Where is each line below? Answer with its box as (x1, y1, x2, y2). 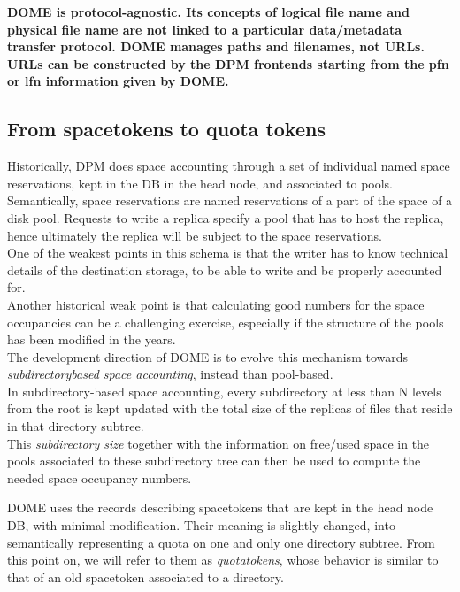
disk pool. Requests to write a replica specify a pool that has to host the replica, (7, 208, 444, 227)
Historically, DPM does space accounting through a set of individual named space (7, 157, 450, 175)
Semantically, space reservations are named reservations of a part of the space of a (7, 191, 453, 210)
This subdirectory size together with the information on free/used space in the (7, 434, 430, 452)
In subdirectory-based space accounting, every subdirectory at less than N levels (7, 381, 441, 400)
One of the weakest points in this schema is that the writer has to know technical (7, 243, 448, 262)
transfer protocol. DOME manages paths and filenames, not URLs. (7, 37, 425, 56)
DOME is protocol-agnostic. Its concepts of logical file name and (7, 3, 410, 20)
